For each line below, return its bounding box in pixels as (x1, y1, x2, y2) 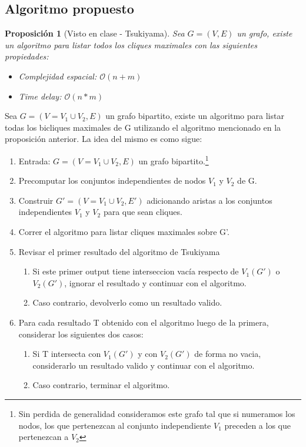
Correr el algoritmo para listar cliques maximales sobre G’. (18, 225, 229, 237)
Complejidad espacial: (18, 69, 97, 82)
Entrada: (18, 154, 51, 167)
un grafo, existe (237, 27, 292, 39)
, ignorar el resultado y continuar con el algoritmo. (64, 276, 247, 289)
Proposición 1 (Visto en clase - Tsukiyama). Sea (5, 27, 185, 39)
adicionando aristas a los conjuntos (147, 194, 272, 206)
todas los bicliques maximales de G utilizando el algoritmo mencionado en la (5, 121, 281, 133)
